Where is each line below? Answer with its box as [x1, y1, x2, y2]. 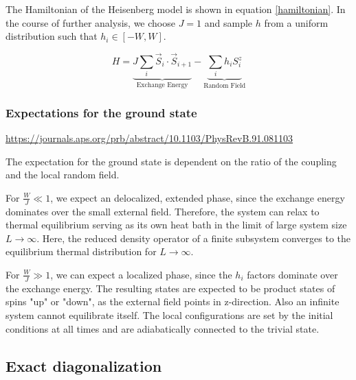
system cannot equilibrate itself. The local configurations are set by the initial [5, 307, 333, 322]
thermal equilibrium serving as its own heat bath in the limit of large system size [5, 217, 347, 232]
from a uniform [264, 15, 329, 29]
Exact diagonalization [5, 355, 162, 376]
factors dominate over [247, 267, 338, 281]
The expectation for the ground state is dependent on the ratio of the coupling [5, 154, 337, 168]
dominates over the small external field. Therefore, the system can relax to [5, 204, 320, 218]
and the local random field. [5, 167, 120, 182]
